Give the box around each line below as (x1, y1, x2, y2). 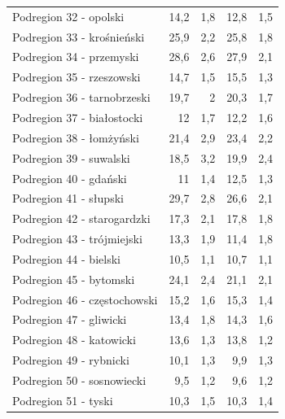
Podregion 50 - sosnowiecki (12, 371, 147, 388)
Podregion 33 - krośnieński (12, 28, 145, 45)
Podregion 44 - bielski (12, 250, 121, 267)
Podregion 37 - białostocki (12, 108, 143, 125)
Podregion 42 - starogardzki (12, 210, 151, 227)
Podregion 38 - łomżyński (12, 129, 139, 146)
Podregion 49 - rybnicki (12, 351, 129, 369)
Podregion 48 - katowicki (12, 331, 136, 348)
